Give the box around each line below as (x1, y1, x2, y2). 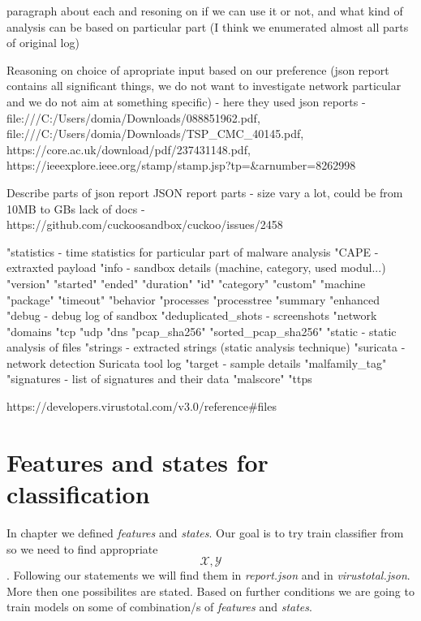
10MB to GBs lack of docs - (6, 200, 145, 217)
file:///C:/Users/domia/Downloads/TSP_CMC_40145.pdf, (6, 125, 304, 142)
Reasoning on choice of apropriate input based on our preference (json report (6, 61, 389, 78)
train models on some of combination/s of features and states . (6, 598, 312, 615)
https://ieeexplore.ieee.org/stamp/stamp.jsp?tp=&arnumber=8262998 (6, 157, 356, 174)
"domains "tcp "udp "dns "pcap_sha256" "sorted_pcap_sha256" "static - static (6, 322, 397, 339)
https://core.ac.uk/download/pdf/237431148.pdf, (6, 140, 251, 157)
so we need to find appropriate (6, 540, 158, 557)
